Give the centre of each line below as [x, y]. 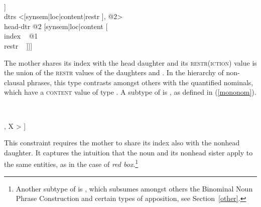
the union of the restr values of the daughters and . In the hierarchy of [114, 72]
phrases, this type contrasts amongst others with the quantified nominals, [140, 82]
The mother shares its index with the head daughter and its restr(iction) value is [130, 62]
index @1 [21, 36]
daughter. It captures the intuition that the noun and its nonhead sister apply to [128, 152]
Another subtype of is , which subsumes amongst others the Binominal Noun [134, 188]
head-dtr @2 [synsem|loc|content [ [56, 26]
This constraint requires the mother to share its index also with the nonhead [122, 143]
